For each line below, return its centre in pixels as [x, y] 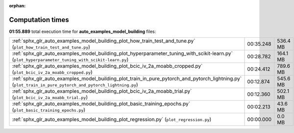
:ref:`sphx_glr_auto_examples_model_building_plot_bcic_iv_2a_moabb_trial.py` [102, 91]
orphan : [17, 6]
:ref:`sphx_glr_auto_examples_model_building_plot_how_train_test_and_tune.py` [104, 41]
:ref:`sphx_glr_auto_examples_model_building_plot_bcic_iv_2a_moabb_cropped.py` [107, 66]
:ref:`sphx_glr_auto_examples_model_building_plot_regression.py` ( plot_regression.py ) [112, 119]
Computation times [39, 20]
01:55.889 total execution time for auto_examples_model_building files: [83, 31]
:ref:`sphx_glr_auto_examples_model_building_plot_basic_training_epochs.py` [101, 104]
